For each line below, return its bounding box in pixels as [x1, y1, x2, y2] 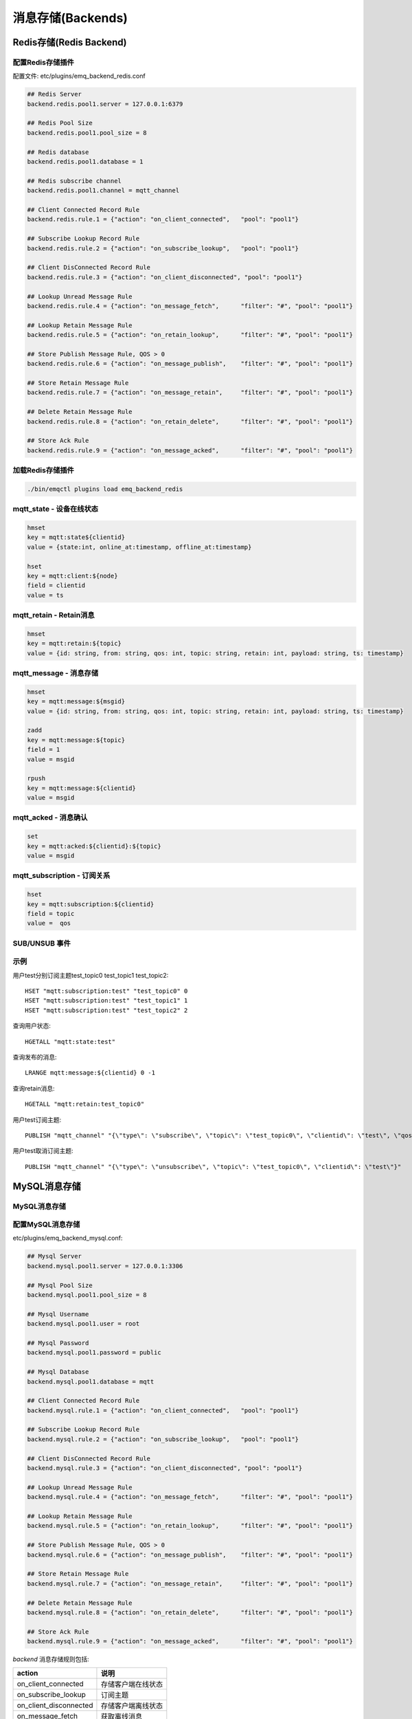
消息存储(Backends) [12, 10, 128, 25]
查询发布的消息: [12, 1053, 58, 1061]
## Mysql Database [27, 1368, 89, 1376]
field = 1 [27, 746, 60, 754]
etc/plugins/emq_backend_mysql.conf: [12, 1234, 123, 1242]
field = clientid [27, 582, 86, 589]
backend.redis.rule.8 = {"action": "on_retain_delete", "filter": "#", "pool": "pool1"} [27, 417, 354, 426]
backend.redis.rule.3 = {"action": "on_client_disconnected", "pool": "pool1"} [27, 273, 303, 281]
